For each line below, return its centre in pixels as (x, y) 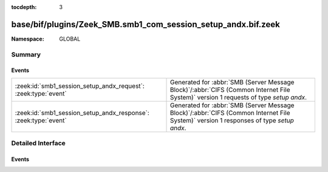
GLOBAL (70, 39)
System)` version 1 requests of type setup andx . (238, 97)
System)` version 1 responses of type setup (232, 120)
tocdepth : (24, 7)
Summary (26, 55)
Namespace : (28, 39)
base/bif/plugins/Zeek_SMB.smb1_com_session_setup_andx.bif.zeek (146, 24)
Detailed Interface (39, 144)
